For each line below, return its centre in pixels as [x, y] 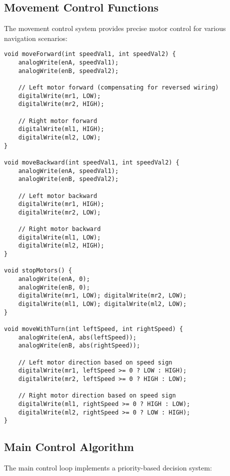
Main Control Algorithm [69, 447]
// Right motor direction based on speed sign [97, 396]
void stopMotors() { [38, 271]
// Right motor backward [59, 229]
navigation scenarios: [36, 38]
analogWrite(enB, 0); [54, 287]
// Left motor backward [58, 196]
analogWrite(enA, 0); [54, 279]
